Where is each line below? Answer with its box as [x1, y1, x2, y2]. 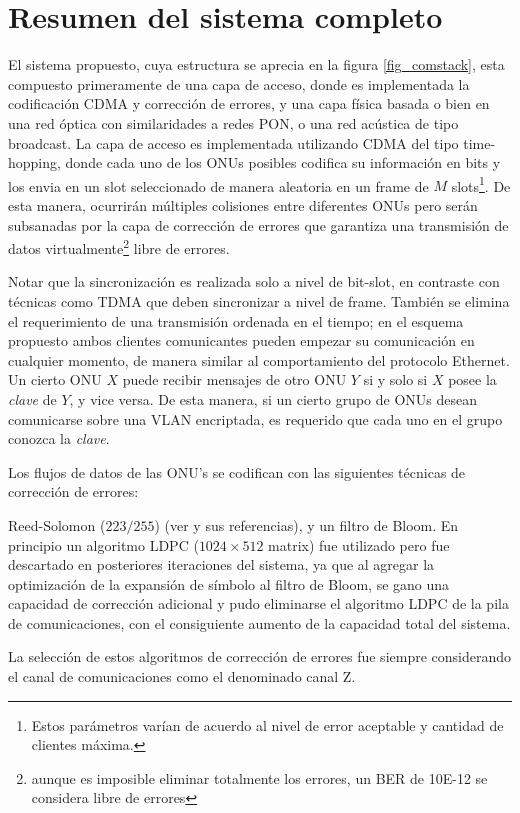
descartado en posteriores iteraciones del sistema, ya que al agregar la [8, 554, 435, 575]
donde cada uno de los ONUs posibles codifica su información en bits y [65, 152, 501, 173]
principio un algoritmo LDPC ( [8, 534, 199, 555]
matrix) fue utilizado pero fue [268, 534, 450, 555]
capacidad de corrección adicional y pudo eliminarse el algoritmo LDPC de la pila [8, 593, 509, 614]
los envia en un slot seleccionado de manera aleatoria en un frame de [8, 175, 429, 196]
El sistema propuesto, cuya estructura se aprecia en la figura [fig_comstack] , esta [8, 54, 505, 75]
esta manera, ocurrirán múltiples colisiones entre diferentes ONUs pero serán [8, 194, 478, 215]
